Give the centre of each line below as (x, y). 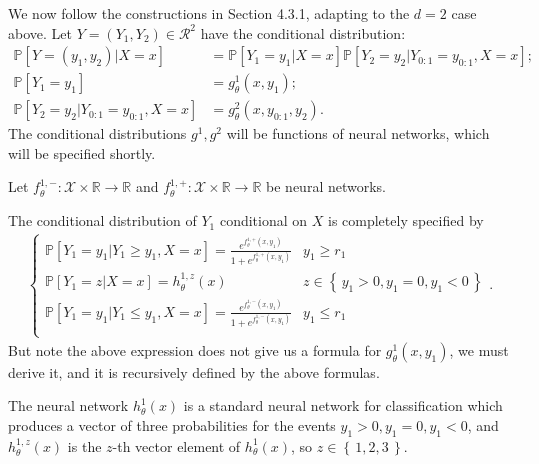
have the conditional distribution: (303, 32)
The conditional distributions (97, 133)
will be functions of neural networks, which (358, 133)
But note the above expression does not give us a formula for (195, 349)
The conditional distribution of (102, 220)
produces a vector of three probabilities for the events (172, 424)
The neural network (68, 405)
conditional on (263, 220)
